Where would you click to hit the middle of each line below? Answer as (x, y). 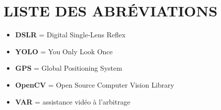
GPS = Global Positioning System (69, 68)
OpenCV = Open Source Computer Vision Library (95, 84)
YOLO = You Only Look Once (64, 51)
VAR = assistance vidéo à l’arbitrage (73, 101)
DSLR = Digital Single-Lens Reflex (70, 35)
